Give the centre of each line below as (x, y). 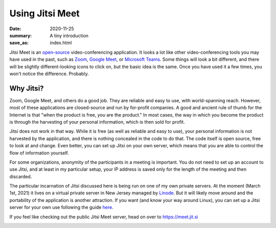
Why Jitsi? (27, 88)
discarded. (21, 176)
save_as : (19, 43)
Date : (15, 29)
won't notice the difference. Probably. (49, 74)
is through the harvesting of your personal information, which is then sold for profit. (97, 122)
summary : (21, 35)
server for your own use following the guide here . (61, 208)
